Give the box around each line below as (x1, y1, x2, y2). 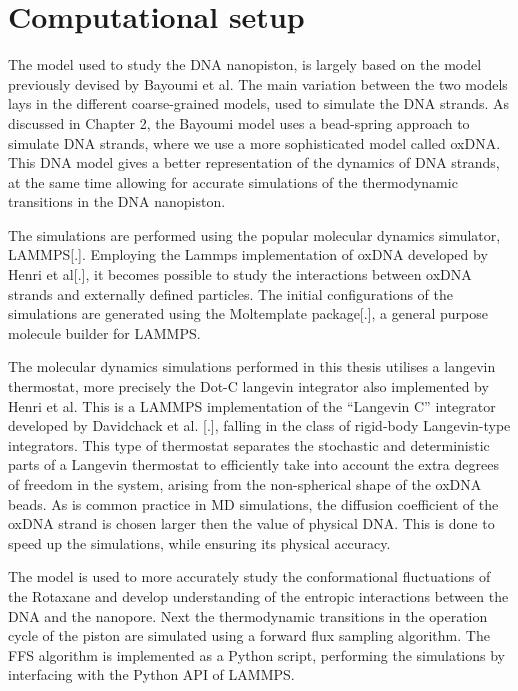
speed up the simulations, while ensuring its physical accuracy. (8, 532, 391, 553)
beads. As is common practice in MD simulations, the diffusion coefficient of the (8, 493, 499, 514)
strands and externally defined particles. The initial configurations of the (8, 283, 454, 304)
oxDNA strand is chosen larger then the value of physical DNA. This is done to (8, 513, 495, 534)
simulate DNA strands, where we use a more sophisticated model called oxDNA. (8, 132, 501, 153)
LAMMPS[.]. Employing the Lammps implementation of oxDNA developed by (8, 244, 488, 265)
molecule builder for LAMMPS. (8, 322, 201, 343)
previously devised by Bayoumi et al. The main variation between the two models (8, 73, 508, 94)
